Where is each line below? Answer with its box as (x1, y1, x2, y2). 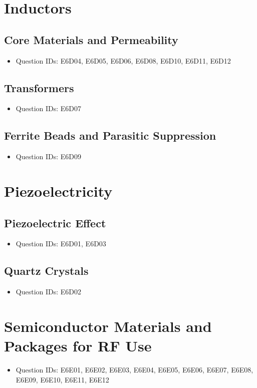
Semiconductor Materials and (4, 315, 212, 336)
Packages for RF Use (4, 335, 152, 356)
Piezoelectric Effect (4, 215, 106, 230)
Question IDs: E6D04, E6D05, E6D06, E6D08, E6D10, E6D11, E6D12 (16, 55, 231, 66)
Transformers (4, 80, 74, 95)
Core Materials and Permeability (4, 32, 178, 47)
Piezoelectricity (4, 180, 113, 201)
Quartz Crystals (4, 263, 89, 278)
